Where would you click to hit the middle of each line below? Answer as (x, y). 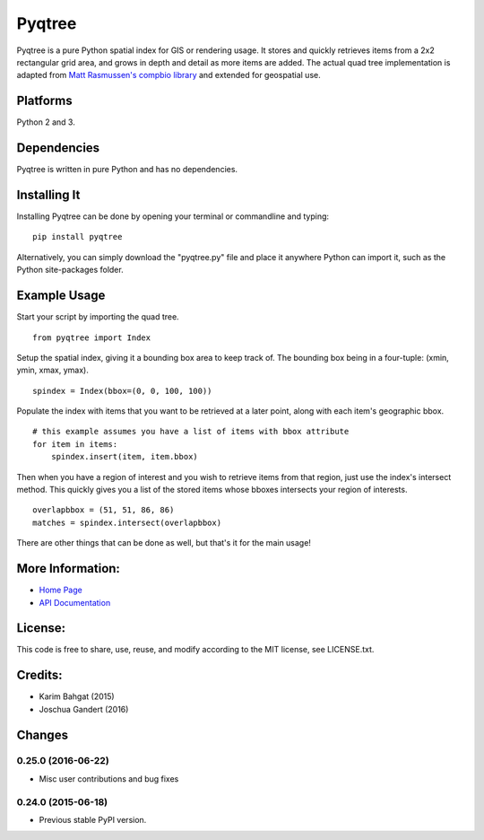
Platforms (44, 101)
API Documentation (75, 602)
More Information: (69, 569)
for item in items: (75, 444)
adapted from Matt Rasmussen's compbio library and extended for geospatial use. (169, 75)
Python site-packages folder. (70, 270)
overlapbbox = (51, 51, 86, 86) (104, 510)
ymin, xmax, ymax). (52, 370)
